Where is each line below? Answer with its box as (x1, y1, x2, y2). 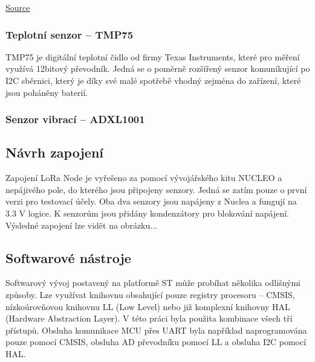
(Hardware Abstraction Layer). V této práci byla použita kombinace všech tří (5, 312, 293, 325)
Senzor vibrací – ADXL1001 (5, 112, 145, 127)
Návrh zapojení (5, 143, 103, 162)
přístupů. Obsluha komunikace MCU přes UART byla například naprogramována (5, 323, 307, 336)
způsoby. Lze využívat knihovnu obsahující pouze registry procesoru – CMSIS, (5, 288, 295, 300)
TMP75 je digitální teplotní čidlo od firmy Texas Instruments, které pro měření (5, 50, 300, 63)
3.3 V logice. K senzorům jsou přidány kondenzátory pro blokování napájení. (5, 207, 289, 220)
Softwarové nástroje (5, 248, 131, 267)
